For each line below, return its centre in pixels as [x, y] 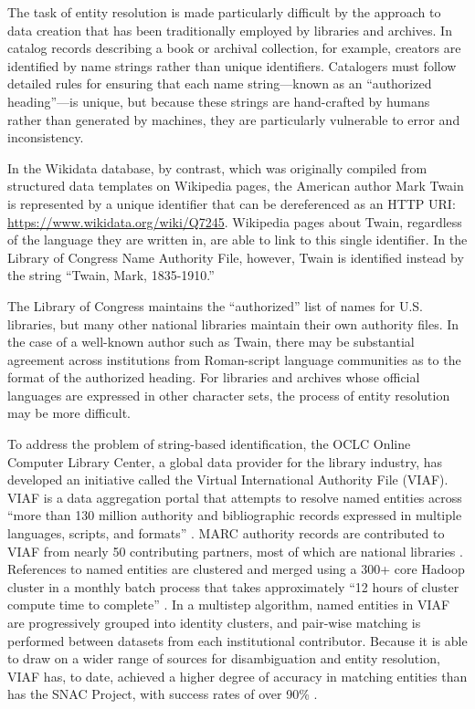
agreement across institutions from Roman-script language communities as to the [234, 359]
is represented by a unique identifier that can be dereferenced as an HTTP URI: [232, 203]
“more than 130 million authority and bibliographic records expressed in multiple [235, 515]
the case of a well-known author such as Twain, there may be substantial [211, 342]
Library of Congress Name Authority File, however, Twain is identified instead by [236, 257]
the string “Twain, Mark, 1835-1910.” [111, 275]
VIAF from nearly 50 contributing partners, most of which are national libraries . [235, 551]
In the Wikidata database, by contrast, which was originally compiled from [217, 167]
